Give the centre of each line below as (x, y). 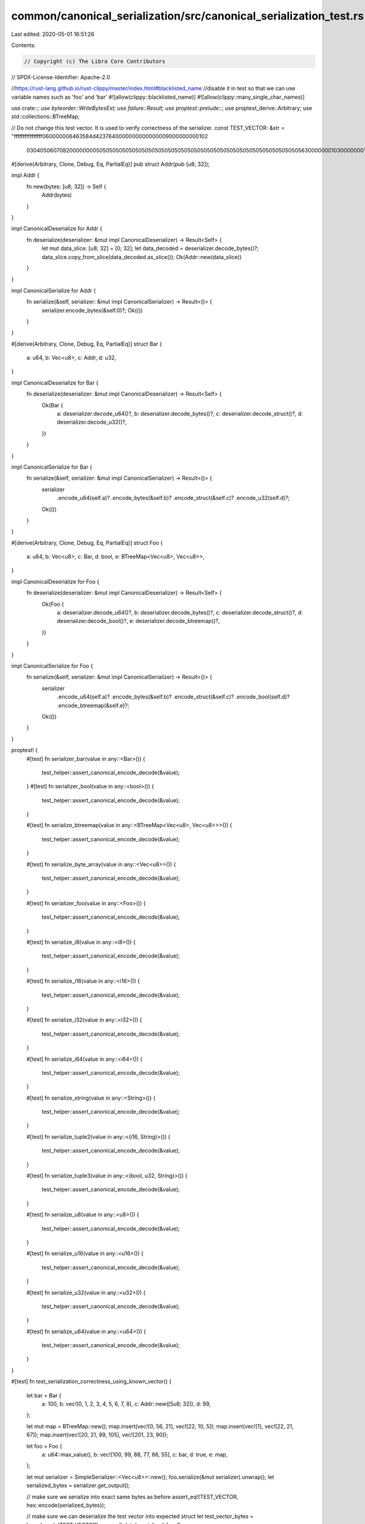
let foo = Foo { (44, 1446)
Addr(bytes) (57, 195)
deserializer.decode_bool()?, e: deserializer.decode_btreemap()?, (138, 621)
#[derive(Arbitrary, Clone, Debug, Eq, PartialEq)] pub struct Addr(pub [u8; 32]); (110, 164)
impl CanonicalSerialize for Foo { (52, 666)
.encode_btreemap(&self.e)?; (93, 705)
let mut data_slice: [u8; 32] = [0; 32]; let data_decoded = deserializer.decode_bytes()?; (150, 248)
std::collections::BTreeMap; (46, 116)
